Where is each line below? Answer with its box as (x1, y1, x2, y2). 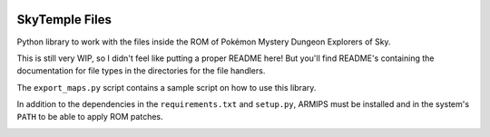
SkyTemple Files (16, 12, 113, 27)
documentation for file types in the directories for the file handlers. (16, 65, 266, 76)
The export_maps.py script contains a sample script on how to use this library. (16, 82, 317, 93)
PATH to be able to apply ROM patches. (16, 112, 163, 122)
